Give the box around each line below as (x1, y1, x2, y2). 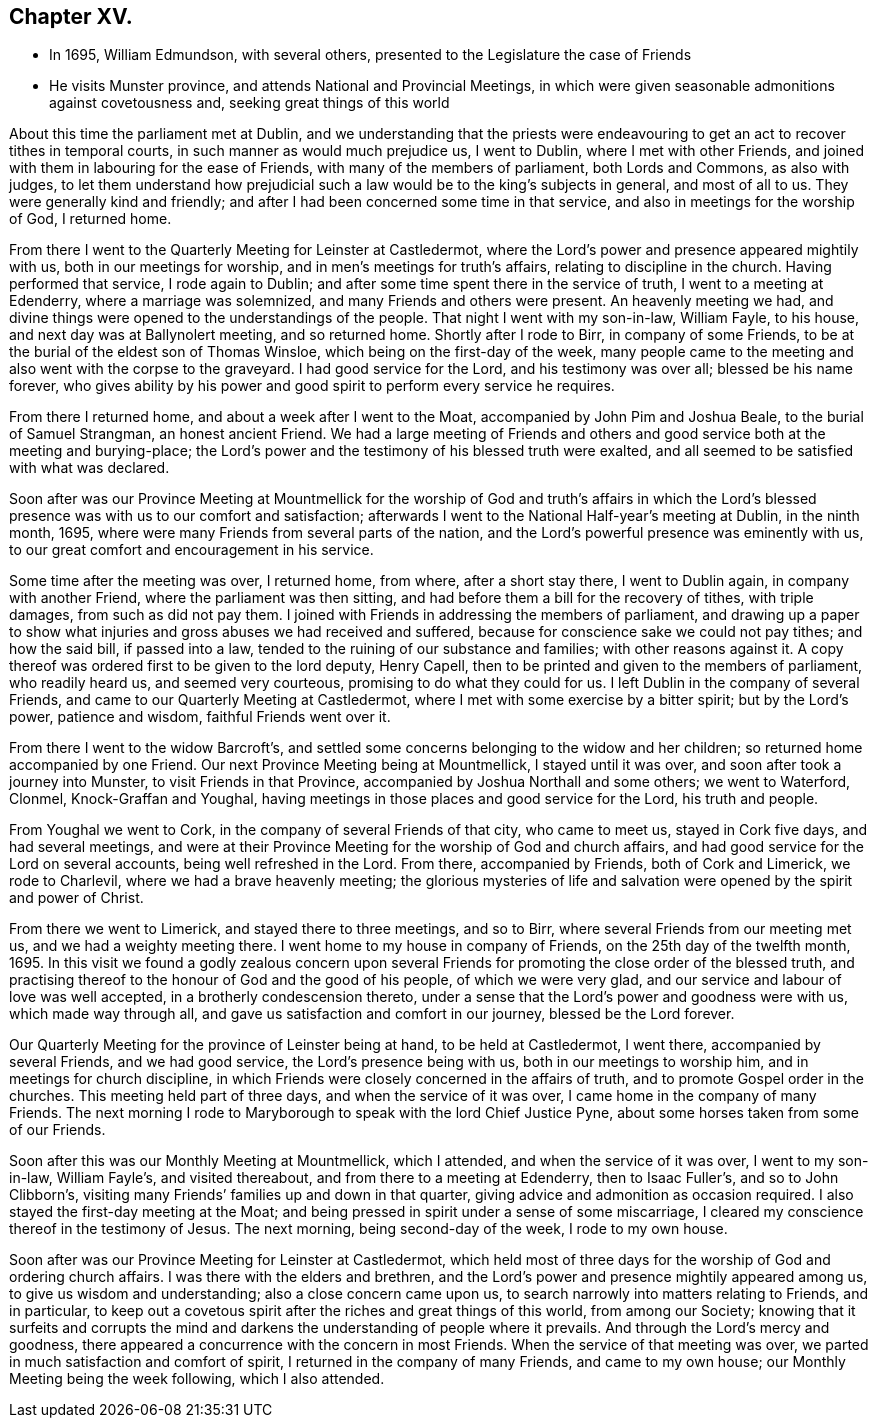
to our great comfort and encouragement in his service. (9, 541, 374, 559)
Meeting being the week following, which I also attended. (9, 1370, 385, 1388)
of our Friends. (9, 1121, 106, 1139)
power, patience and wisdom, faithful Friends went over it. (9, 708, 391, 726)
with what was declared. (9, 459, 170, 477)
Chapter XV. (9, 4, 133, 29)
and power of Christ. (9, 889, 144, 907)
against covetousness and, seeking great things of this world (49, 94, 450, 112)
